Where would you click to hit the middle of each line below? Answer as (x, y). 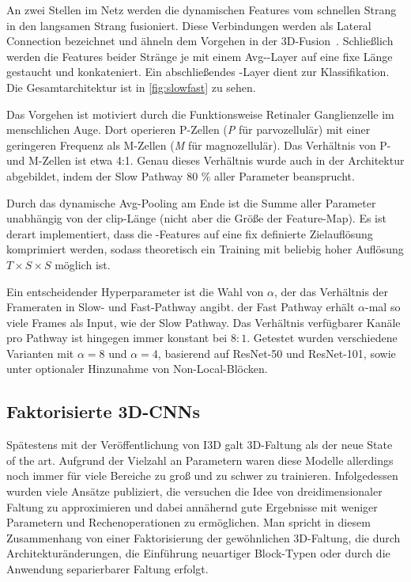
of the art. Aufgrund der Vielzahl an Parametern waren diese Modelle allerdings (200, 460)
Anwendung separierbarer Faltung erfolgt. (107, 569)
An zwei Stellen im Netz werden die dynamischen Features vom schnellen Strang (202, 10)
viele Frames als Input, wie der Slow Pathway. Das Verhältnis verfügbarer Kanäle (204, 322)
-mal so (383, 307)
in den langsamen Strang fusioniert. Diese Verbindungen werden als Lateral (189, 25)
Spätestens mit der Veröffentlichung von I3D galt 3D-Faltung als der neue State (200, 445)
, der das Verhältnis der (331, 291)
